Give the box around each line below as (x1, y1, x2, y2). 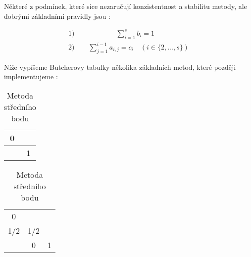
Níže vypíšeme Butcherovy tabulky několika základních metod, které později (4, 61, 236, 72)
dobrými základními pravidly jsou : (4, 10, 110, 21)
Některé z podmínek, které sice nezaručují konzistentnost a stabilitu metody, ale (4, 1, 247, 11)
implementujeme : (4, 71, 58, 82)
